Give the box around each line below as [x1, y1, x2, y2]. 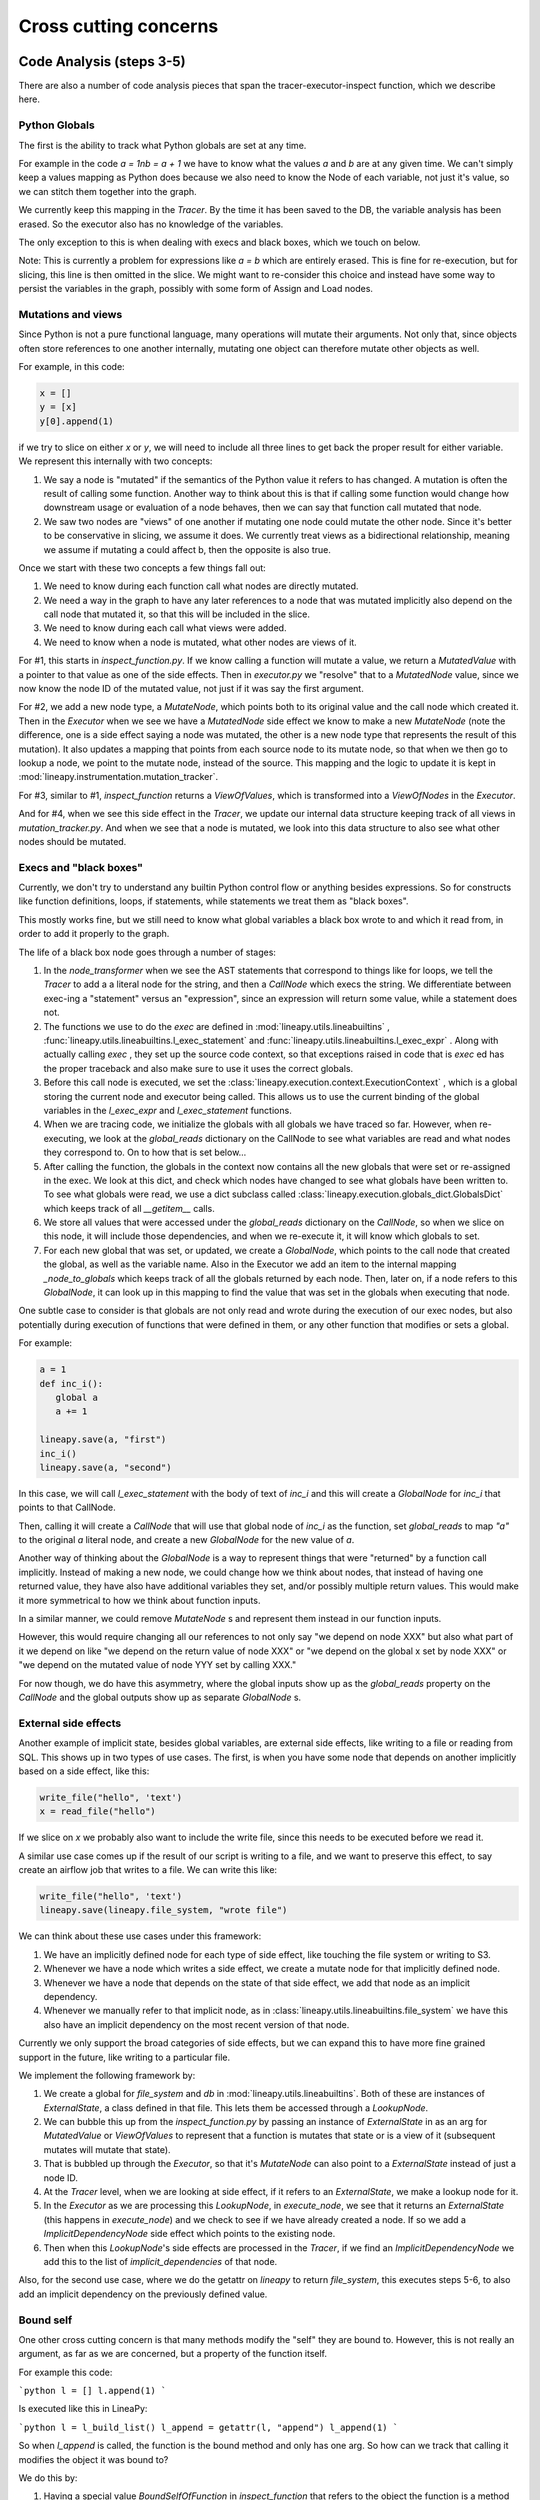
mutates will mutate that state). [43, 2143, 171, 2155]
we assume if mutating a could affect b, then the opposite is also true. [43, 543, 332, 555]
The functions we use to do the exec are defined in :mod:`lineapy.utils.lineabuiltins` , [43, 1020, 390, 1032]
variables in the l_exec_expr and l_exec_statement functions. [43, 1104, 292, 1116]
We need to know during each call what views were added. [43, 622, 287, 634]
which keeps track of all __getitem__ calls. [43, 1202, 215, 1214]
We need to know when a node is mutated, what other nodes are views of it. [43, 636, 357, 648]
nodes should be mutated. [18, 835, 127, 847]
